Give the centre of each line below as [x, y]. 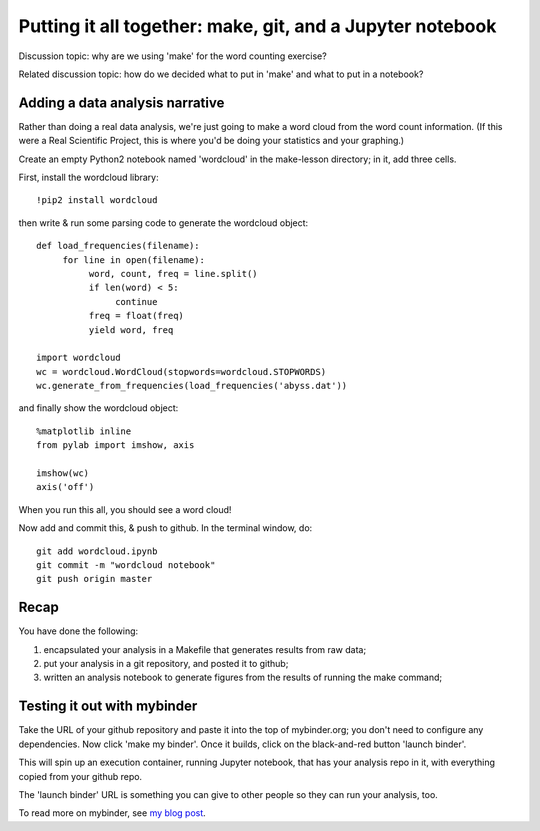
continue [136, 301]
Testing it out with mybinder [108, 706]
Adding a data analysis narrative [121, 102]
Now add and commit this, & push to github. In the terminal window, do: [165, 528]
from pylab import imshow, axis [115, 445]
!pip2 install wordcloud [97, 200]
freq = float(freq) [136, 316]
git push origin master [94, 579]
